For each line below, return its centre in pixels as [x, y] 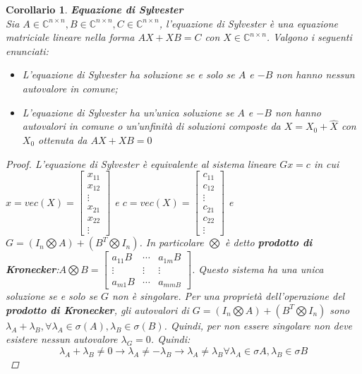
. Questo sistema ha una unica [258, 269]
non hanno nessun [315, 74]
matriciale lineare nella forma [70, 37]
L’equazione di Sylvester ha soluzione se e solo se [128, 74]
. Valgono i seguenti [309, 37]
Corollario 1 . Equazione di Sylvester [95, 9]
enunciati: [27, 50]
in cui [326, 163]
